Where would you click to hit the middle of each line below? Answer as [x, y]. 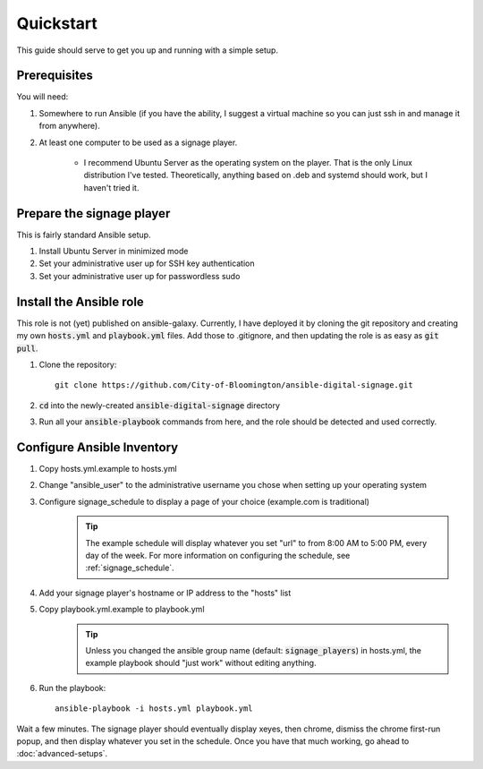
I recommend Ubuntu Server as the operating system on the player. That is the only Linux [248, 163]
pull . [27, 348]
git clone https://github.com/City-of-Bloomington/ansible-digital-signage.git [234, 385]
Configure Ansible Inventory [97, 447]
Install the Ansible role [80, 301]
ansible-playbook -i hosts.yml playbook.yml [154, 709]
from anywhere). [69, 126]
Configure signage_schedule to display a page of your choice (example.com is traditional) [204, 501]
